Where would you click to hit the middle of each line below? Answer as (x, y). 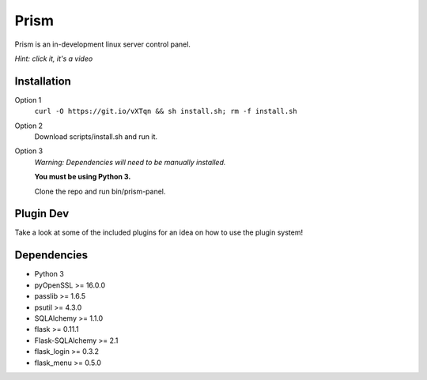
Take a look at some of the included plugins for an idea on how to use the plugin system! (159, 232)
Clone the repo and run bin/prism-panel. (100, 191)
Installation (43, 81)
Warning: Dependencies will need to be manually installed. (130, 162)
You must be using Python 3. (83, 177)
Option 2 (29, 126)
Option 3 (29, 151)
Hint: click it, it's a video (54, 58)
